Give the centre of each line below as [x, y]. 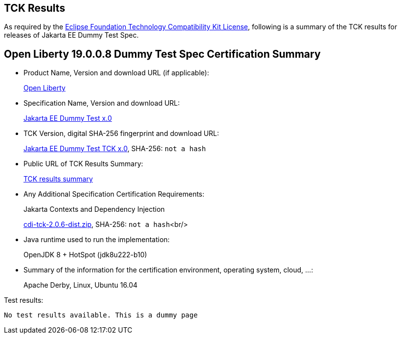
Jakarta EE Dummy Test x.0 [68, 118]
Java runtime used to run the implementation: [97, 240]
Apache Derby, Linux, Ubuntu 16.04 [81, 285]
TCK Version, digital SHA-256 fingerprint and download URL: [121, 134]
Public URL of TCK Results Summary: [83, 164]
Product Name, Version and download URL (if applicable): [116, 73]
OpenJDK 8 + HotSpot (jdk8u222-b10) [85, 255]
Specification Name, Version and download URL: [102, 103]
